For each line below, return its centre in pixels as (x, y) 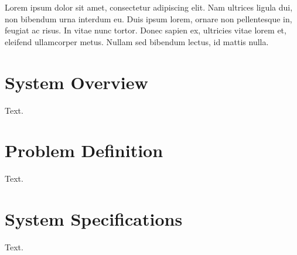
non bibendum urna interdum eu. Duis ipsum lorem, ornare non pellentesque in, (148, 18)
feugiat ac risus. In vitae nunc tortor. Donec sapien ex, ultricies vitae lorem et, (146, 30)
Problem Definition (84, 150)
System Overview (76, 82)
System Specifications (94, 219)
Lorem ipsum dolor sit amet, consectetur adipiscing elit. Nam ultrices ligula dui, (149, 7)
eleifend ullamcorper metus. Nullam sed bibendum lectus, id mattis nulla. (137, 41)
